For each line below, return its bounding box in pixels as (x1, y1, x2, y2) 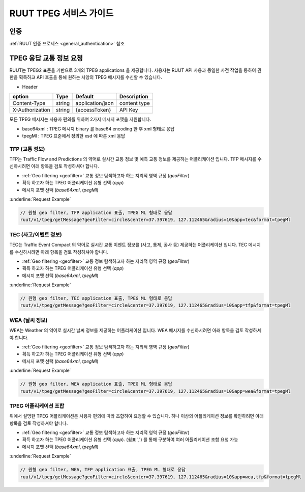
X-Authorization (12, 106, 50, 114)
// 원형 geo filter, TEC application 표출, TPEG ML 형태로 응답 (20, 295, 172, 302)
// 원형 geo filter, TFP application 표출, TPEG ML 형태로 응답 (20, 210, 172, 215)
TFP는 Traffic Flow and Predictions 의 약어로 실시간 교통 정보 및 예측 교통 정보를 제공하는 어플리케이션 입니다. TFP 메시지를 (9, 156, 257, 162)
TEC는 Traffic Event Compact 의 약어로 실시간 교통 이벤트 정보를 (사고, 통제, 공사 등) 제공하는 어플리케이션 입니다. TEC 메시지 (9, 242, 261, 248)
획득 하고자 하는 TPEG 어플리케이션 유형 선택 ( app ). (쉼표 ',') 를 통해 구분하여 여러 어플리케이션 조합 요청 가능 (22, 436, 238, 443)
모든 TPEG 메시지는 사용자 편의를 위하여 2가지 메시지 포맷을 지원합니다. (9, 116, 151, 122)
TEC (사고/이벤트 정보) (9, 231, 62, 238)
